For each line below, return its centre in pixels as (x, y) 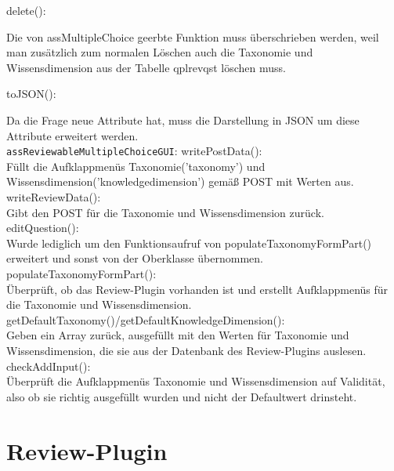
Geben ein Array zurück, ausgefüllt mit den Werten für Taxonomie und (178, 335)
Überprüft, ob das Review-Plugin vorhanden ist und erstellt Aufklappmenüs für (197, 289)
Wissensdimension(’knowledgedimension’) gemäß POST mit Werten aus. (180, 181)
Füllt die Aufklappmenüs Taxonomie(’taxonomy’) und (136, 166)
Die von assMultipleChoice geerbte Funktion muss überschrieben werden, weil (193, 36)
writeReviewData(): (54, 197)
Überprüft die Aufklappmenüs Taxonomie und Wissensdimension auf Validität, (196, 381)
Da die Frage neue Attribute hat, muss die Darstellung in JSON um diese (183, 120)
